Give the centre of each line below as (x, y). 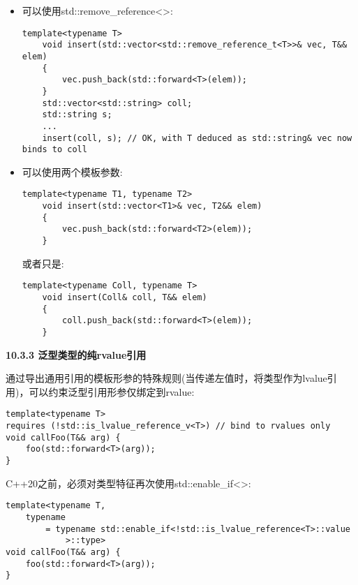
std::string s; (77, 115)
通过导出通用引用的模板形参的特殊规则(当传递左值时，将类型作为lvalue (166, 378)
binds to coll (54, 150)
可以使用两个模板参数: (72, 171)
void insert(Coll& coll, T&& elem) (125, 297)
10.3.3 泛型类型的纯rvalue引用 (76, 354)
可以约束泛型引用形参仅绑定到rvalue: (112, 391)
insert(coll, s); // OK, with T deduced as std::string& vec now (197, 138)
